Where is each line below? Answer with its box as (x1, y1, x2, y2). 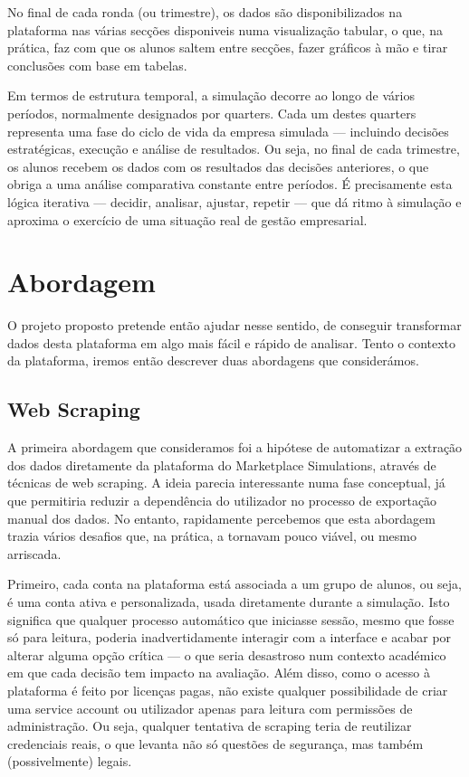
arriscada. (7, 544, 62, 563)
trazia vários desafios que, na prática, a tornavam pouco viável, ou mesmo (7, 526, 416, 545)
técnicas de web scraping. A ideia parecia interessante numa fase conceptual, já (7, 473, 445, 492)
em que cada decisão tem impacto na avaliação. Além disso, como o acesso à (7, 663, 430, 682)
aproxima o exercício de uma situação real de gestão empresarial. (7, 210, 368, 229)
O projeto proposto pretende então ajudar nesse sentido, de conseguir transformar (7, 316, 462, 335)
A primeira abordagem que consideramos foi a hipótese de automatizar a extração (7, 438, 463, 457)
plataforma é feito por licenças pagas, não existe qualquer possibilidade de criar (7, 680, 448, 699)
